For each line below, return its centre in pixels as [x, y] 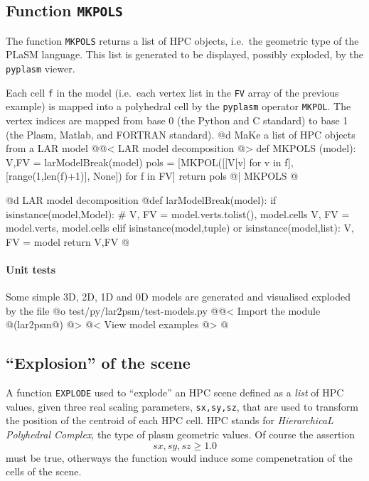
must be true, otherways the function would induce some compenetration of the [179, 457]
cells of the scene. [44, 471]
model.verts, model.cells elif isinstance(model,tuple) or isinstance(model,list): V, [180, 228]
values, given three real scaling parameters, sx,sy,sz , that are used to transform [182, 406]
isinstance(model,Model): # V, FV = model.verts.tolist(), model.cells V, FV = [178, 214]
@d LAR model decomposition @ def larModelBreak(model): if [141, 199]
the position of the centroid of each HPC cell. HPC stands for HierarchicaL [170, 420]
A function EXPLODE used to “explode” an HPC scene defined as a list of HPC [175, 393]
